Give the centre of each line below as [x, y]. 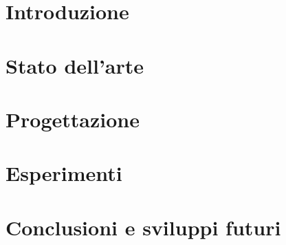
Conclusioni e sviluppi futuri [143, 227]
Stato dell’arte [75, 65]
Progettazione [73, 119]
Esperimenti [64, 173]
